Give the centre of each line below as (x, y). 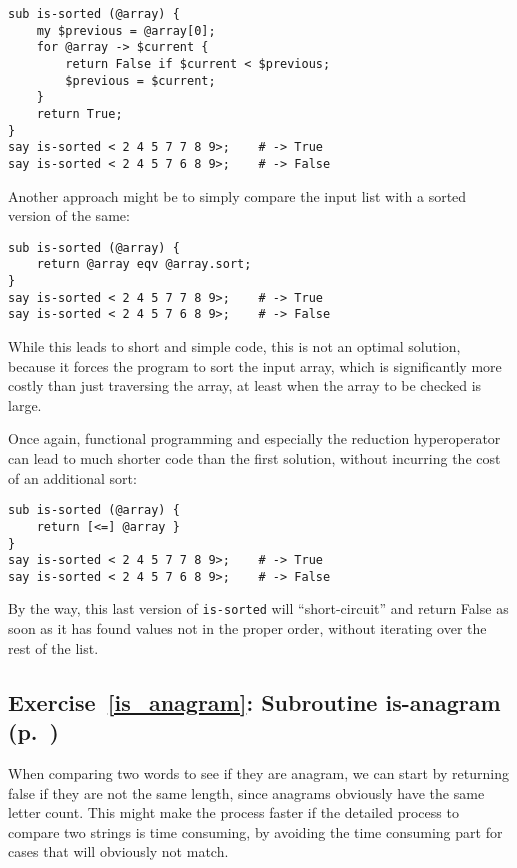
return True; (79, 113)
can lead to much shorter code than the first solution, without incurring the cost (254, 458)
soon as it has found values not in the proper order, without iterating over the (247, 628)
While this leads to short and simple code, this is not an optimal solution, (234, 346)
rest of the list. (53, 647)
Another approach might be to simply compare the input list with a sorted (237, 195)
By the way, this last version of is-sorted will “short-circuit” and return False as (258, 608)
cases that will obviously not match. (118, 851)
